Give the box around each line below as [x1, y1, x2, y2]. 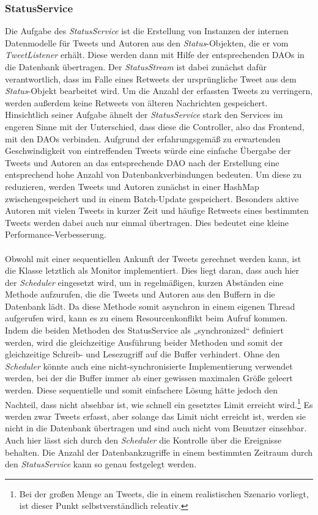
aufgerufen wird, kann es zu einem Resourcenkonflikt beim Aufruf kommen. [5, 312, 288, 324]
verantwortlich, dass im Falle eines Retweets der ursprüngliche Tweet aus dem [5, 72, 297, 85]
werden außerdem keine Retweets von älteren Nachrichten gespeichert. [5, 96, 268, 109]
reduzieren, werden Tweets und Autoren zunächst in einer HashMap [5, 180, 259, 192]
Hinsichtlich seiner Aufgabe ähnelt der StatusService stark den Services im [5, 108, 283, 121]
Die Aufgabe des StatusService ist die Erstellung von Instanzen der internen [5, 24, 289, 37]
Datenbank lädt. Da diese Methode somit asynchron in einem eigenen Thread [5, 299, 295, 312]
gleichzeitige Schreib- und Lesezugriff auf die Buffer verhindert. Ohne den [5, 348, 280, 360]
